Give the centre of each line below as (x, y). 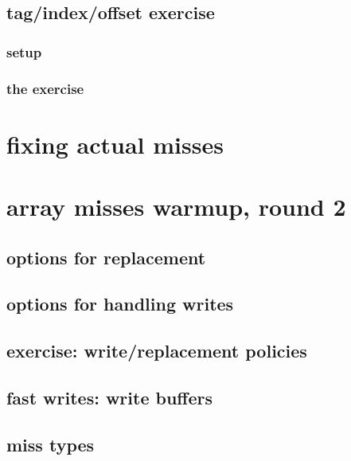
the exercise (45, 88)
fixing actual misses (115, 144)
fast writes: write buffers (109, 397)
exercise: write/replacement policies (157, 351)
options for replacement (106, 257)
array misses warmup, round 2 (176, 207)
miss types (51, 444)
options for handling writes (120, 304)
